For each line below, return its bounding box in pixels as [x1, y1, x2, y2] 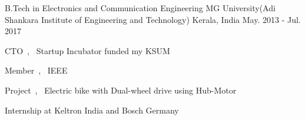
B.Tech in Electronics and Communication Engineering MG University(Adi [5, 2, 276, 14]
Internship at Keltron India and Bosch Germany [5, 104, 179, 116]
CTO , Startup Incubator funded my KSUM [5, 44, 170, 56]
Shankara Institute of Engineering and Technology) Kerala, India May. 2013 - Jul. [5, 13, 301, 25]
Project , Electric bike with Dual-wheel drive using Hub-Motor [5, 84, 237, 96]
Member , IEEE [5, 64, 68, 76]
